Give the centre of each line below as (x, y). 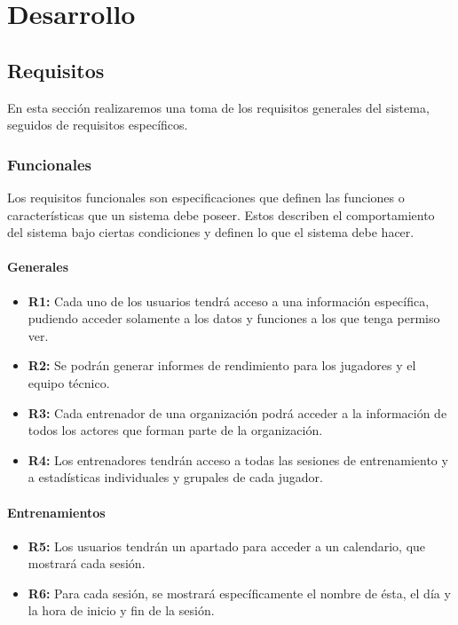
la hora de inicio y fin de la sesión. (121, 610)
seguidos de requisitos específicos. (98, 125)
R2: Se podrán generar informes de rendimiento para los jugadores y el (222, 365)
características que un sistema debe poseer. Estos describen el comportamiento (221, 214)
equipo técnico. (69, 382)
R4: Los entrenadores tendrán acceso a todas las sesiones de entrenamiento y (238, 459)
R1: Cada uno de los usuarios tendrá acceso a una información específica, (229, 301)
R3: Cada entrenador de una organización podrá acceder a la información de (237, 412)
